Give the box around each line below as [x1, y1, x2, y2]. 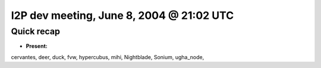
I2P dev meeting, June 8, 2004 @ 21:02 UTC [11, 9, 234, 22]
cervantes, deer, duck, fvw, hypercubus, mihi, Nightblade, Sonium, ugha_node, [11, 53, 204, 60]
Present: [26, 43, 48, 50]
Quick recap [11, 26, 61, 37]
